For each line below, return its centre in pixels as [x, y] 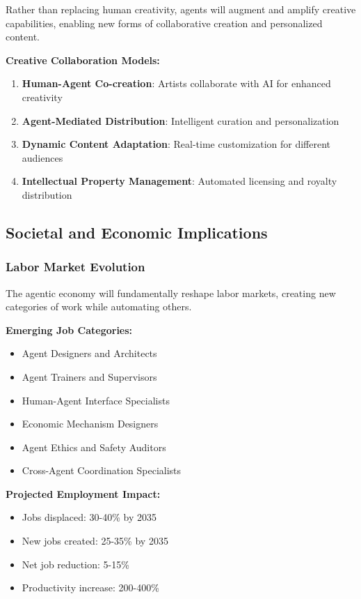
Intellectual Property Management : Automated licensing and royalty [179, 181]
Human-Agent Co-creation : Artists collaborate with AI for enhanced [176, 83]
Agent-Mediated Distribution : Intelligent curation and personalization [180, 120]
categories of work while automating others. [99, 306]
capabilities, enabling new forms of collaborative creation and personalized [164, 23]
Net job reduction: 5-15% [75, 564]
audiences [42, 157]
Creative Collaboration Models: [83, 60]
